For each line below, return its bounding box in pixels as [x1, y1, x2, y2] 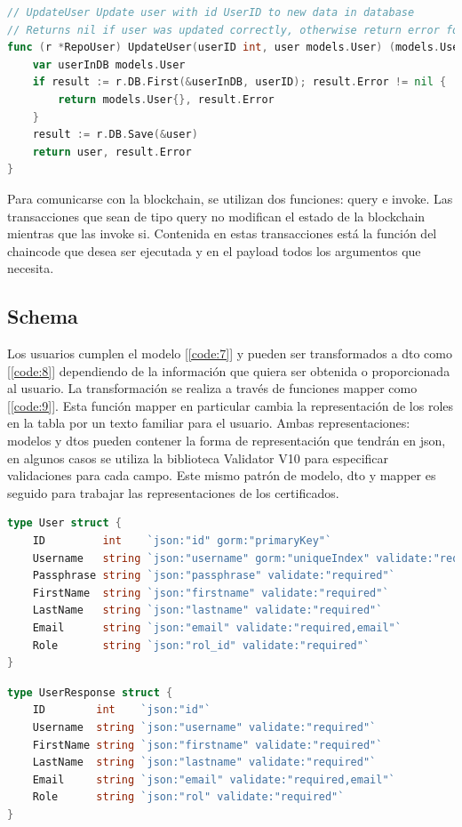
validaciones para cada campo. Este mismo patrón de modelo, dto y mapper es [7, 466, 436, 485]
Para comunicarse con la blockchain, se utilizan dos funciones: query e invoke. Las [7, 189, 453, 207]
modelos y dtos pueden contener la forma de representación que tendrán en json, [7, 431, 446, 450]
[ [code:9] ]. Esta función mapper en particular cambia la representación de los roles [7, 396, 454, 414]
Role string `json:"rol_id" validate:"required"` [32, 638, 370, 652]
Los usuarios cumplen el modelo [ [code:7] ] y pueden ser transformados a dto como [7, 344, 452, 363]
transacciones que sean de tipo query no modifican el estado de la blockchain [7, 206, 426, 225]
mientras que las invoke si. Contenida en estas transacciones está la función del [7, 224, 437, 243]
